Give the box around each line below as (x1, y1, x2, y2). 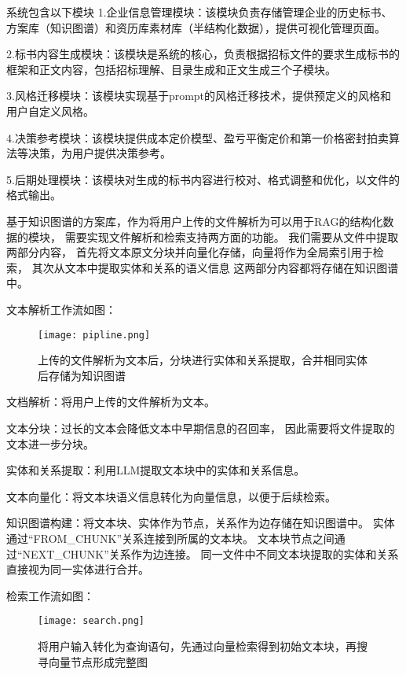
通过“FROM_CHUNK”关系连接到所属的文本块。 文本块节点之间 (6, 529, 335, 546)
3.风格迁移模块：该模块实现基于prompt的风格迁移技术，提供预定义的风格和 (6, 87, 392, 104)
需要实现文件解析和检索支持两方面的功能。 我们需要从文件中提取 (64, 228, 399, 245)
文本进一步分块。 (6, 435, 94, 452)
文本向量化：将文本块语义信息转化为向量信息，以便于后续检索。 (6, 488, 336, 504)
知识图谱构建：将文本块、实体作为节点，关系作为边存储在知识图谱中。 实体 (6, 515, 395, 531)
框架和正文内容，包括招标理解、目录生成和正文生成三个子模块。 (6, 61, 336, 77)
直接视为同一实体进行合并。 (6, 561, 149, 577)
